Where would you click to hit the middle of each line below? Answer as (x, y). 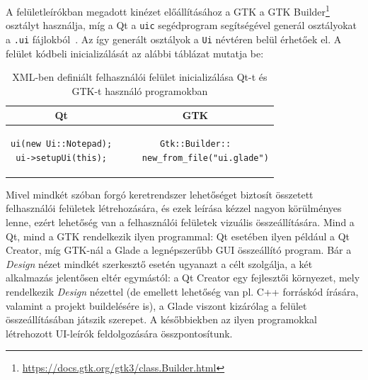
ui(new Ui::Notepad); (62, 144)
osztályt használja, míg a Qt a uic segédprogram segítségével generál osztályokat (182, 25)
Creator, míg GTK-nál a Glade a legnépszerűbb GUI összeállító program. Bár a (179, 250)
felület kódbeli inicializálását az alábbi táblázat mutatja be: (135, 53)
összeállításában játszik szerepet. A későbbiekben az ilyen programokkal (162, 319)
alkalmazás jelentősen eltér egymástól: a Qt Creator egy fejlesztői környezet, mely (183, 278)
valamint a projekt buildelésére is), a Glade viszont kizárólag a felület (156, 305)
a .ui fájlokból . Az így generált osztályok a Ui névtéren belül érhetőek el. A (174, 39)
